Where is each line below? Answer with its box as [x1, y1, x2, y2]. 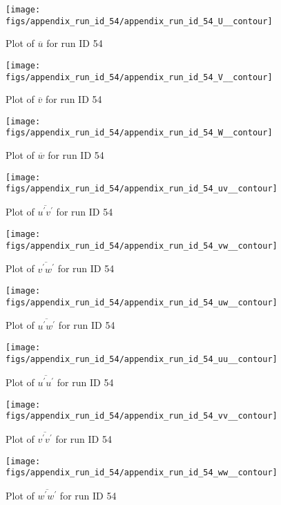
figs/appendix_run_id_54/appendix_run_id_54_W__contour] [6, 128, 273, 138]
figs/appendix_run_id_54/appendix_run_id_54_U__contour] [6, 16, 273, 26]
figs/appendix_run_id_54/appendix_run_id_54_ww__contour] [6, 468, 278, 478]
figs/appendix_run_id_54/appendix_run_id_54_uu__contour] [6, 354, 278, 364]
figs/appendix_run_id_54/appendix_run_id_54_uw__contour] [6, 297, 278, 307]
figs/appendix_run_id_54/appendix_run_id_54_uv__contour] [6, 184, 278, 194]
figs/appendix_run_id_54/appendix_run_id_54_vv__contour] [6, 411, 278, 421]
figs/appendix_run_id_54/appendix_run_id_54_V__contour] [6, 72, 273, 82]
